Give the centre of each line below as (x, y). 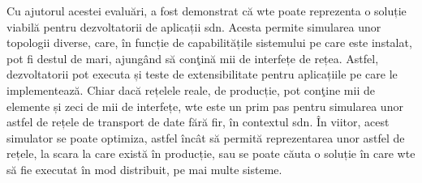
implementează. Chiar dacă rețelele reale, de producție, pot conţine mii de (191, 89)
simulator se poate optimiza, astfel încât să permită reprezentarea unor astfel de (206, 137)
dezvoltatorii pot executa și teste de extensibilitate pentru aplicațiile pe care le (202, 74)
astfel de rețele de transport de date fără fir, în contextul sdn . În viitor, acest (198, 122)
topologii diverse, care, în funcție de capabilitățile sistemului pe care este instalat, (209, 43)
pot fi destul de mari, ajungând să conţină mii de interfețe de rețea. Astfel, (193, 58)
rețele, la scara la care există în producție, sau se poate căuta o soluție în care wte (211, 153)
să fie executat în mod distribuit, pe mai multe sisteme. (144, 169)
